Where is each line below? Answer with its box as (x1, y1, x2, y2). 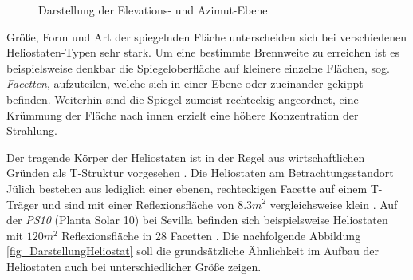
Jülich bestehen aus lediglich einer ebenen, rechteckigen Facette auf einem (6, 179, 368, 196)
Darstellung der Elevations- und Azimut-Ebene (38, 2, 268, 18)
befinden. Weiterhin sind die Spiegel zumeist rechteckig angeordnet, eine (6, 90, 359, 107)
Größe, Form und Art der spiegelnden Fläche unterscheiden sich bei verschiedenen (6, 28, 407, 45)
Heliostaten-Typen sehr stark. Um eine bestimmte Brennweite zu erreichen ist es (6, 44, 400, 61)
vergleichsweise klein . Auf (269, 195, 398, 212)
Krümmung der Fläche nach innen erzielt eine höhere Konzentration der (6, 106, 359, 123)
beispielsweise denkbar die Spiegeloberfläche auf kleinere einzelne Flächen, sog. (6, 59, 390, 76)
